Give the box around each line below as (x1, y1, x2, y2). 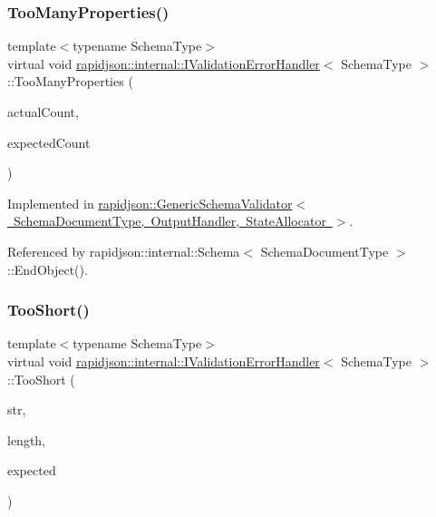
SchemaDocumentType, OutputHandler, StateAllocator (13, 211, 326, 230)
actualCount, (7, 102, 79, 121)
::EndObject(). (7, 259, 88, 278)
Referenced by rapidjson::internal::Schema (7, 241, 240, 260)
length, (7, 430, 46, 449)
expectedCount (7, 132, 91, 151)
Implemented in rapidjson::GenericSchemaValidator (7, 193, 293, 212)
